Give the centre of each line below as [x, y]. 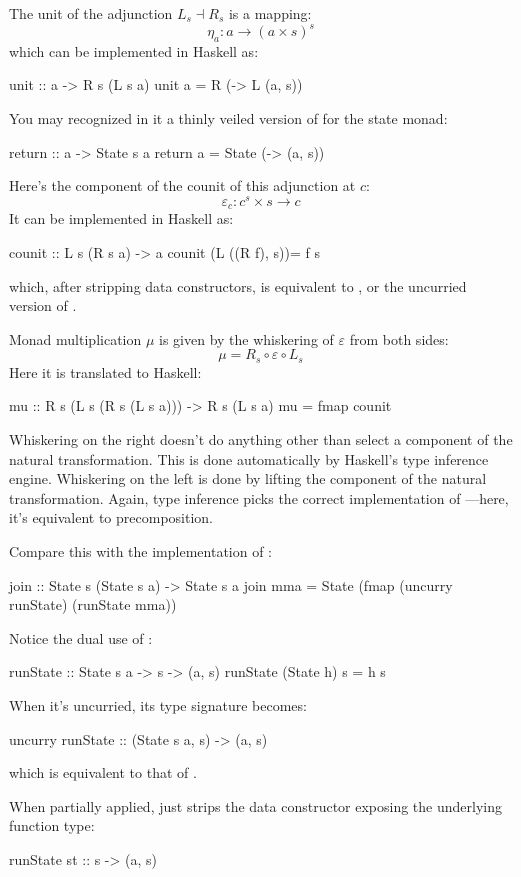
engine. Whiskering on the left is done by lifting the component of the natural [248, 478]
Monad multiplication [75, 338]
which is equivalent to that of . [103, 772]
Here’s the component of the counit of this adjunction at [182, 185]
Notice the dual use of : [81, 637]
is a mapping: [270, 13]
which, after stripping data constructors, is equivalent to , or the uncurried [238, 285]
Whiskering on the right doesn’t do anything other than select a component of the [261, 439]
